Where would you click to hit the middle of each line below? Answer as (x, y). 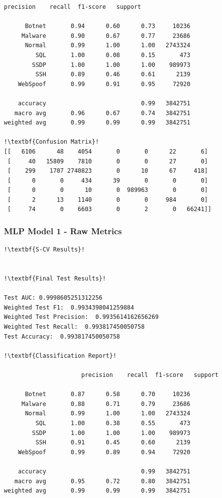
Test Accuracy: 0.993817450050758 (62, 336)
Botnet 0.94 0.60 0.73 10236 (108, 26)
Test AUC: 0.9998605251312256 (53, 298)
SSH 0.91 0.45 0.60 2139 (113, 443)
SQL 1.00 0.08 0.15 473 (113, 55)
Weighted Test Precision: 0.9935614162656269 (81, 317)
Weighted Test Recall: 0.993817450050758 (74, 327)
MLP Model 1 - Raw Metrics (63, 231)
